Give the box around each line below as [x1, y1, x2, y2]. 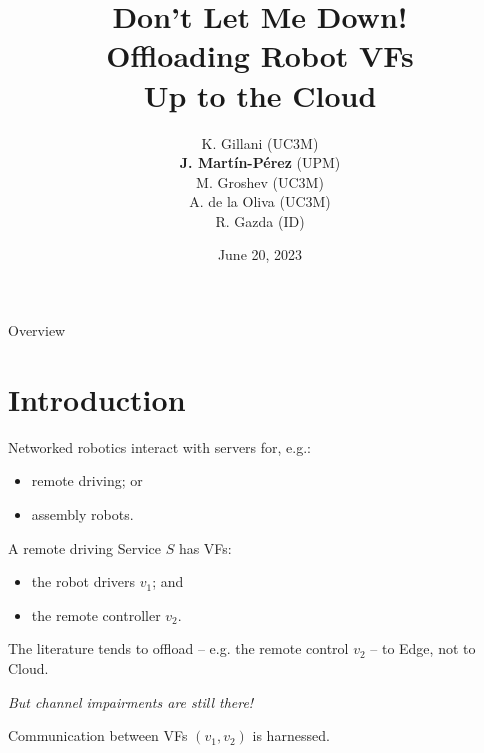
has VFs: [178, 537, 232, 558]
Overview [8, 320, 66, 341]
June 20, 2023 [217, 244, 303, 265]
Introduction [8, 378, 186, 419]
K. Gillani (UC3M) [201, 132, 319, 153]
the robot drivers [31, 571, 136, 592]
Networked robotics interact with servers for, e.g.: [8, 436, 312, 457]
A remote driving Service [8, 537, 161, 558]
